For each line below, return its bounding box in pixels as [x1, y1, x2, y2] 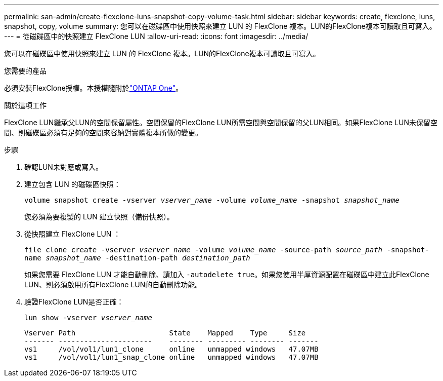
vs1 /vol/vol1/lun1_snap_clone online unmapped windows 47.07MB [24, 353, 319, 361]
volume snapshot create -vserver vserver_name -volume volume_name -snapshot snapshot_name [24, 196, 400, 204]
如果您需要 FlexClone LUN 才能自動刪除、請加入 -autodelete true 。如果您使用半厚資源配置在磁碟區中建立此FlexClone [24, 270, 429, 279]
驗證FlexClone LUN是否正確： [24, 297, 124, 306]
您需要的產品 [4, 66, 47, 75]
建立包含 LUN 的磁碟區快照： [24, 180, 121, 188]
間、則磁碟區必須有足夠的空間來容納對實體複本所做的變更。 [4, 128, 202, 137]
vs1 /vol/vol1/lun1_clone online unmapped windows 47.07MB [24, 345, 319, 353]
